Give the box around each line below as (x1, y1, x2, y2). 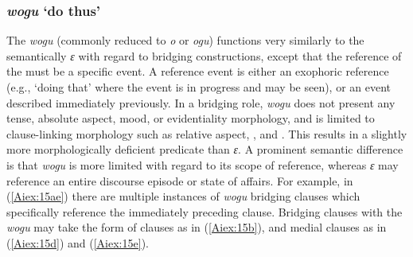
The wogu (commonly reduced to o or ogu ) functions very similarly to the (6, 32, 364, 49)
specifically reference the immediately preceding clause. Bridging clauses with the (6, 203, 403, 220)
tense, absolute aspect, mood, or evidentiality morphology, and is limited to (6, 110, 375, 127)
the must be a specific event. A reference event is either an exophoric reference (6, 63, 389, 80)
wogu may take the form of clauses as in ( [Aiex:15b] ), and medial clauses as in (6, 219, 387, 236)
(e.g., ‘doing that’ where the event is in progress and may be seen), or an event (6, 79, 392, 95)
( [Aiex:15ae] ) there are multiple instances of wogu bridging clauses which (6, 188, 360, 204)
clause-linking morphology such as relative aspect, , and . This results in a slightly (6, 125, 407, 142)
